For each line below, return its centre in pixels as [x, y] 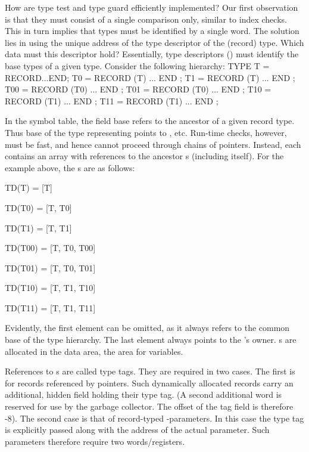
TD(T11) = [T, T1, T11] [50, 307]
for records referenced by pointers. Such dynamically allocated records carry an [149, 383]
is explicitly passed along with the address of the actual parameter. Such [137, 430]
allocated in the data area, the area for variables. [94, 351]
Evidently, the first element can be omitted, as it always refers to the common [147, 328]
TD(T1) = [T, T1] [38, 227]
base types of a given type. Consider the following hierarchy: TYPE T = [137, 65]
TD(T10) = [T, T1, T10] [50, 288]
